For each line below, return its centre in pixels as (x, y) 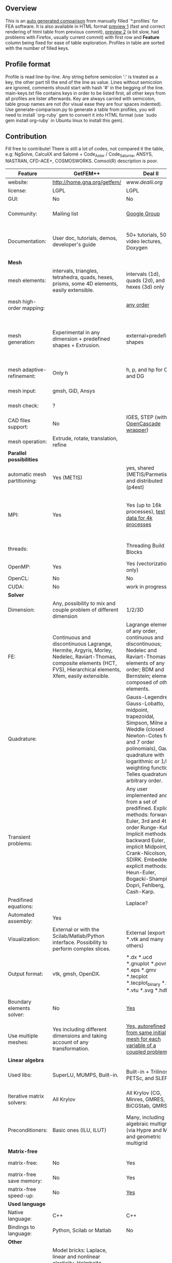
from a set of (142, 802)
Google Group (143, 214)
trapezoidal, (140, 717)
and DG (135, 376)
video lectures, (144, 241)
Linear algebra (26, 1060)
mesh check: (23, 406)
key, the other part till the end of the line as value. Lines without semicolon (84, 82)
